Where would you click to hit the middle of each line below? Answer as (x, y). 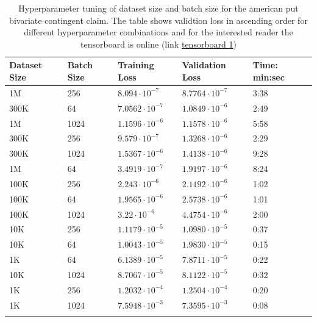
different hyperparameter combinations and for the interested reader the (158, 32)
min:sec (269, 77)
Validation (204, 65)
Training (136, 65)
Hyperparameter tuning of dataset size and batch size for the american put (158, 8)
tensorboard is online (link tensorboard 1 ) (158, 44)
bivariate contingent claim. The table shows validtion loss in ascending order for (158, 20)
